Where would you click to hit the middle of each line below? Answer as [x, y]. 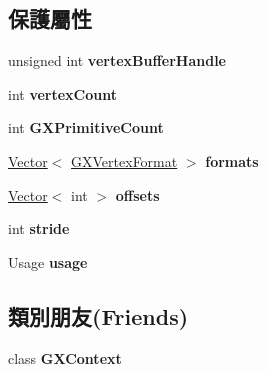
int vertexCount [62, 93]
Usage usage [48, 261]
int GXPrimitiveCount [86, 127]
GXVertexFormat [124, 160]
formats [232, 160]
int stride [39, 228]
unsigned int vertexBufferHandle [117, 60]
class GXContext [65, 357]
